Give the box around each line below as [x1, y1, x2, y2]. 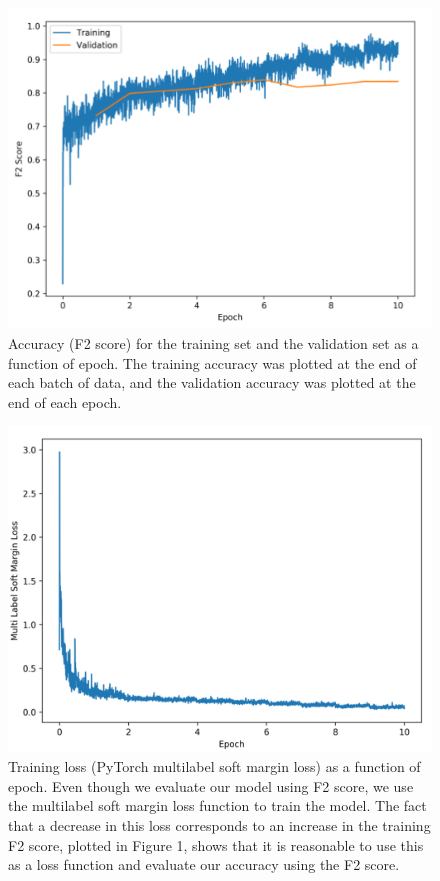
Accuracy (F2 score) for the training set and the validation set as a [8, 332, 419, 353]
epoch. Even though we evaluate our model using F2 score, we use [8, 775, 414, 796]
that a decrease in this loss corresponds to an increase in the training [8, 815, 431, 835]
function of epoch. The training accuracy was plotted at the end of [8, 352, 417, 373]
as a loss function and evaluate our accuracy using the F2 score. [8, 854, 400, 875]
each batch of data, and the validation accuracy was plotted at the [8, 372, 416, 393]
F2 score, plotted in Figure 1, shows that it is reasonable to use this [8, 834, 424, 855]
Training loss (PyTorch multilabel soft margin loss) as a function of [8, 756, 421, 777]
